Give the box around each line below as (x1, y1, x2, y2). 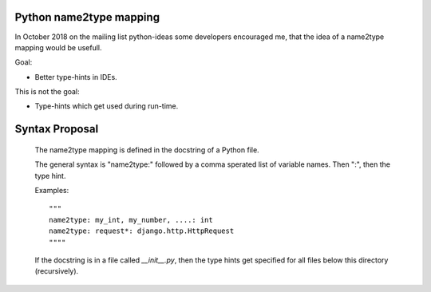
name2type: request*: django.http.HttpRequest (49, 227, 235, 235)
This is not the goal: (14, 87, 80, 97)
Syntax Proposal (14, 122, 99, 136)
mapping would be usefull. (14, 42, 103, 52)
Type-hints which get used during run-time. (34, 101, 179, 111)
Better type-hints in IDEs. (34, 72, 117, 81)
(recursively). (34, 266, 79, 276)
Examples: (34, 186, 69, 195)
